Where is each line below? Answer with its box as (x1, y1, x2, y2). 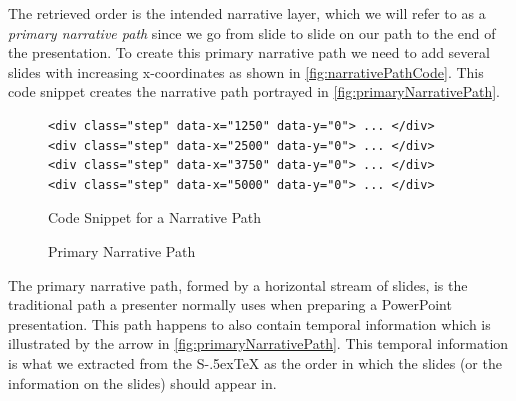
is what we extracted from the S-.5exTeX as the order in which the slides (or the (8, 352, 502, 373)
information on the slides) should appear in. (8, 372, 277, 393)
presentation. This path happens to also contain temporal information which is (8, 313, 491, 334)
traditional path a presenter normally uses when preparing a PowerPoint (8, 294, 452, 315)
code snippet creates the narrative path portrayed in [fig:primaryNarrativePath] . (8, 81, 500, 102)
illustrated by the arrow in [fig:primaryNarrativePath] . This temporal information (8, 333, 509, 354)
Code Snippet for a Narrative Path (48, 207, 262, 228)
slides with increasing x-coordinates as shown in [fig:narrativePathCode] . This (8, 61, 484, 82)
